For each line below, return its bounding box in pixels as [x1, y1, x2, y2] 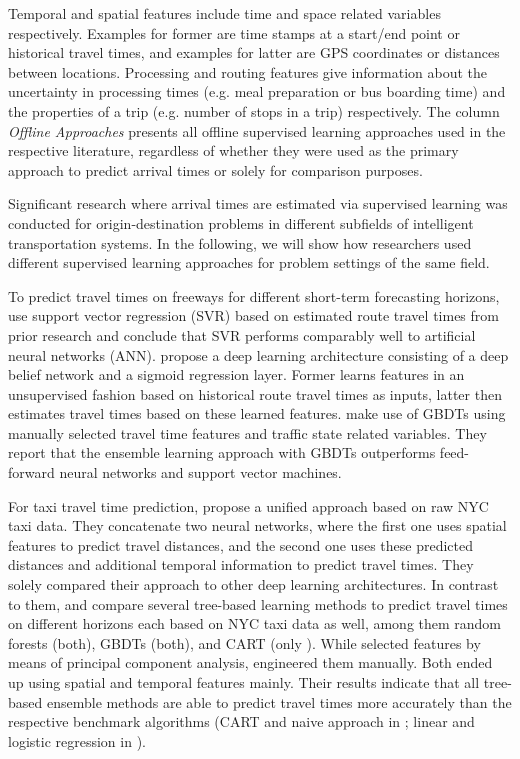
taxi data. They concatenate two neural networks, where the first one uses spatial [8, 515, 507, 536]
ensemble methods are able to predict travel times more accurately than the [46, 691, 512, 712]
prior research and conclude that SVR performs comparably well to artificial [8, 324, 476, 345]
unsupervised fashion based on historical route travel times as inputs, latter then [8, 383, 502, 404]
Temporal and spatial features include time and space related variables [8, 3, 441, 23]
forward [8, 462, 55, 483]
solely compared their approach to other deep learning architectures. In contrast [8, 574, 499, 595]
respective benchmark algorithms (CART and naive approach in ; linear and [8, 711, 475, 732]
